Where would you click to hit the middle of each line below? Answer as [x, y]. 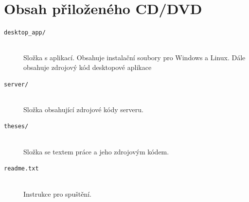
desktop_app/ [25, 33]
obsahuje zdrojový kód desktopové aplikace [88, 67]
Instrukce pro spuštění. [57, 194]
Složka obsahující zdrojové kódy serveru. [83, 109]
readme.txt [21, 169]
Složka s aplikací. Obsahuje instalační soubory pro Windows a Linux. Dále [134, 58]
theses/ [16, 126]
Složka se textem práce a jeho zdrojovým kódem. [96, 151]
